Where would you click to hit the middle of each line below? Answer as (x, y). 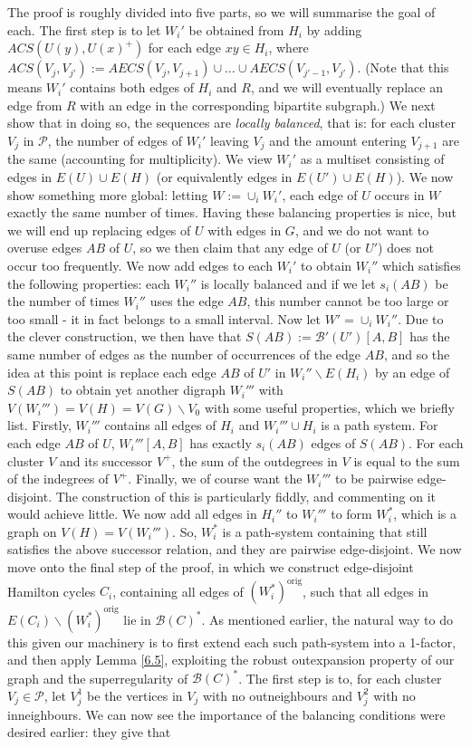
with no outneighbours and (277, 695)
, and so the (417, 354)
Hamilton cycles (52, 591)
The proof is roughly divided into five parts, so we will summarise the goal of (221, 12)
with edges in (245, 230)
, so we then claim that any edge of (230, 248)
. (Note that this (403, 67)
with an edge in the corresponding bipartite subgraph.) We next (258, 105)
